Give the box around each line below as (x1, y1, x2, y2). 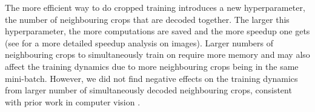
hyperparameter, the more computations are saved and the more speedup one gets (5, 25, 310, 37)
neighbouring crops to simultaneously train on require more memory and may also (5, 48, 310, 61)
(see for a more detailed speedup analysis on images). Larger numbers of (5, 36, 273, 49)
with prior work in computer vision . (5, 95, 141, 108)
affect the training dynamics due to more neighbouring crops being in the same (5, 60, 299, 72)
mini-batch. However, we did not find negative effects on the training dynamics (5, 72, 298, 84)
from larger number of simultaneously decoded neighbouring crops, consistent (5, 84, 292, 96)
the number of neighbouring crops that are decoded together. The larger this (5, 13, 290, 25)
